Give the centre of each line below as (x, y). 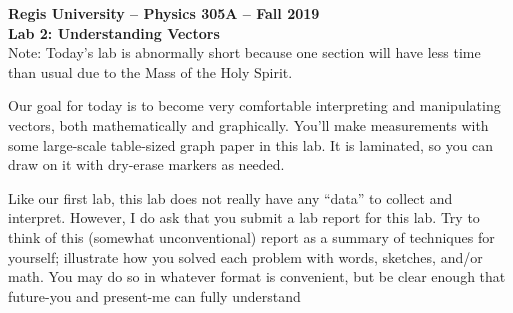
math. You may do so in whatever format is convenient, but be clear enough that (257, 276)
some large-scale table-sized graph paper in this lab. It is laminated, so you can (251, 144)
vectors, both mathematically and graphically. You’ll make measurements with (248, 124)
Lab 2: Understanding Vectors (114, 32)
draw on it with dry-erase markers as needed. (146, 164)
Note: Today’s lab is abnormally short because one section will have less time (244, 52)
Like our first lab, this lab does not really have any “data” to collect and (230, 197)
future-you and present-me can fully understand (154, 295)
